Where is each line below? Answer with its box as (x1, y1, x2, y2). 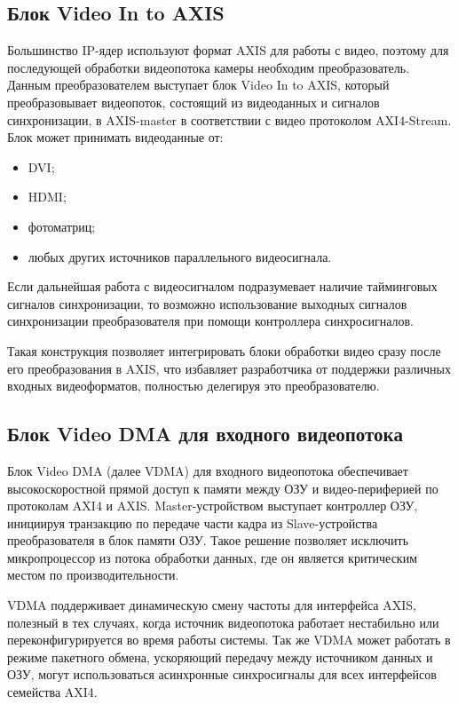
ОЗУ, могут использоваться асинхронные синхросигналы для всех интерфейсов (7, 665, 437, 684)
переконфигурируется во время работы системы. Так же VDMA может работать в (7, 630, 451, 649)
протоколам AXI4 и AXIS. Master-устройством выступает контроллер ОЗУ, (7, 496, 418, 515)
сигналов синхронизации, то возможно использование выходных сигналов (7, 294, 407, 312)
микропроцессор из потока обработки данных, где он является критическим (7, 548, 417, 566)
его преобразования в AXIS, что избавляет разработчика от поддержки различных (7, 359, 451, 377)
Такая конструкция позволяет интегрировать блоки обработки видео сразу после (7, 341, 441, 360)
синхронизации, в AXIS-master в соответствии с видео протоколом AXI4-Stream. (7, 110, 452, 129)
